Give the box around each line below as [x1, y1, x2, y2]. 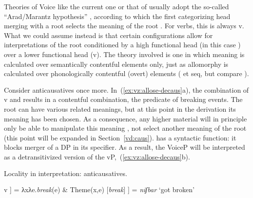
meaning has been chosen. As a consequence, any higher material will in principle [4, 113, 247, 123]
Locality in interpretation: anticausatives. [4, 168, 127, 178]
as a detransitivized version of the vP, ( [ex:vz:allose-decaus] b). [4, 151, 190, 161]
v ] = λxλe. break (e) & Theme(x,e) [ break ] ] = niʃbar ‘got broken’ [4, 184, 195, 195]
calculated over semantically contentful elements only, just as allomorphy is [4, 59, 229, 69]
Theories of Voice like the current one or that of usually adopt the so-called [4, 1, 229, 11]
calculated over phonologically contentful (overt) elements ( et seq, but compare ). [4, 68, 249, 79]
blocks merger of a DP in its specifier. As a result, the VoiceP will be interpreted [4, 142, 245, 152]
